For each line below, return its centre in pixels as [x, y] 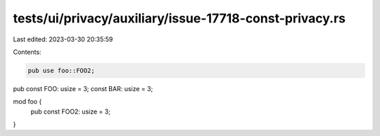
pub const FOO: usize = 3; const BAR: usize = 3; [83, 88]
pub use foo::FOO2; [61, 70]
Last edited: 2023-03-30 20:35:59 [63, 39]
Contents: [27, 52]
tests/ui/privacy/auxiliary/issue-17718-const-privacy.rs [179, 18]
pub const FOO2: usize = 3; [70, 111]
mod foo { [27, 102]
